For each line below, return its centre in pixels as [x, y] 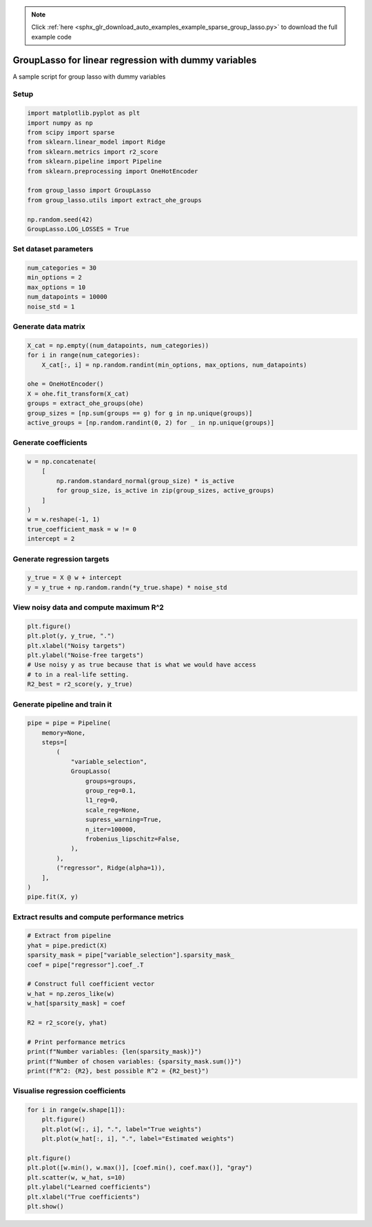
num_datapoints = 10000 [68, 297]
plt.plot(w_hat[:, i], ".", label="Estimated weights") [138, 1139]
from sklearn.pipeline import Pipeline [94, 161]
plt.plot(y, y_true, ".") [71, 636]
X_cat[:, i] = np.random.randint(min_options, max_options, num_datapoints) [174, 365]
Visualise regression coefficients [69, 1091]
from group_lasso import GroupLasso [89, 190]
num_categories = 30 [62, 268]
